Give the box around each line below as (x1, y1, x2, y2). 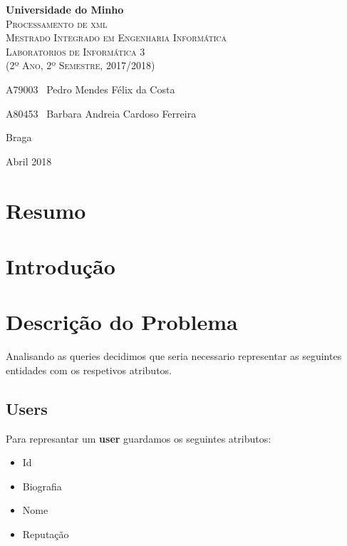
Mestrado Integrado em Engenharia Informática (6, 30, 227, 45)
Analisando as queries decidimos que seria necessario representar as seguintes (6, 349, 342, 364)
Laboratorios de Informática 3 (6, 43, 145, 58)
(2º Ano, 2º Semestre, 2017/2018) (6, 58, 155, 73)
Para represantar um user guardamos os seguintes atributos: (6, 431, 271, 445)
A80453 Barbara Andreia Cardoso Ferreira (6, 105, 197, 120)
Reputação (22, 526, 69, 541)
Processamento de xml (6, 16, 108, 31)
